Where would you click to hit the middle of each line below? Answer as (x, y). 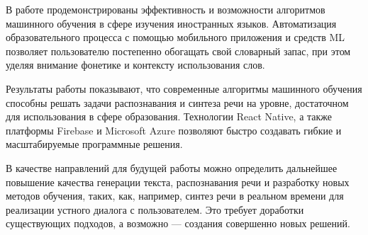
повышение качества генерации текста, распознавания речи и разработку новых (178, 182)
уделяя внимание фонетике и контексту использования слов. (135, 65)
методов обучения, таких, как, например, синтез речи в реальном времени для (175, 196)
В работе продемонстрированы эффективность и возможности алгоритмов (166, 9)
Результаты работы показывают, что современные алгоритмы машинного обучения (184, 88)
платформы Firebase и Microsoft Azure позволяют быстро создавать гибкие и (174, 130)
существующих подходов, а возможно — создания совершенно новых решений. (178, 223)
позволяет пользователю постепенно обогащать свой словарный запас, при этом (178, 51)
